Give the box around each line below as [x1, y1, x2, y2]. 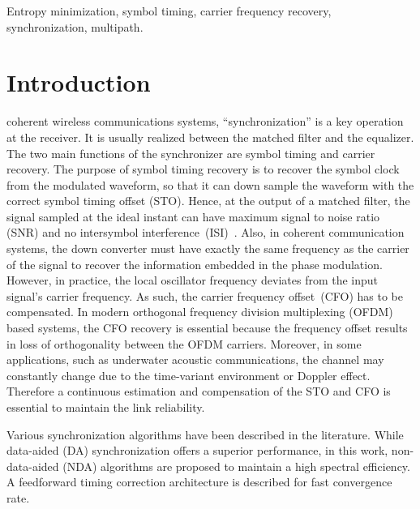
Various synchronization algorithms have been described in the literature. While [6, 426, 404, 443]
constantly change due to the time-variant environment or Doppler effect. [6, 366, 371, 383]
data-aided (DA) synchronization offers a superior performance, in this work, [6, 442, 388, 459]
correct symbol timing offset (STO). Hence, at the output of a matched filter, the [6, 192, 410, 209]
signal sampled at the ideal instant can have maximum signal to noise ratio [6, 207, 380, 225]
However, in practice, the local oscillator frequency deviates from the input [6, 272, 379, 289]
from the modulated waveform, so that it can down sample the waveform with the [6, 176, 414, 193]
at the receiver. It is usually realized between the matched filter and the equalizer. [6, 128, 414, 145]
